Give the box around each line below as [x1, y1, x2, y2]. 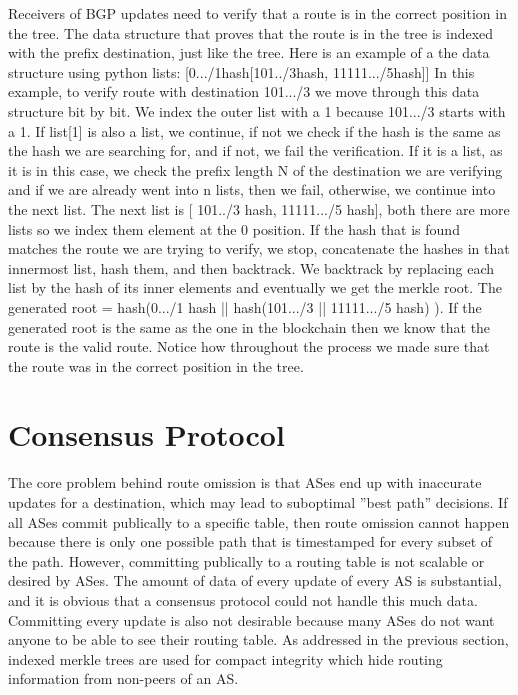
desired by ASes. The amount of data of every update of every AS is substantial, [8, 570, 502, 591]
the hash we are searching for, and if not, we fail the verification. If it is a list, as [8, 140, 503, 161]
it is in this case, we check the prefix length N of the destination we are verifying [8, 159, 503, 180]
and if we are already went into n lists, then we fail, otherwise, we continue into [8, 179, 496, 200]
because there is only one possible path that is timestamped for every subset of [8, 531, 493, 552]
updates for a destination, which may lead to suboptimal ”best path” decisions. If [8, 492, 508, 512]
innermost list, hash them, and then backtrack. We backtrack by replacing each [8, 257, 495, 278]
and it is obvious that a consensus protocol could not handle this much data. [8, 589, 478, 610]
